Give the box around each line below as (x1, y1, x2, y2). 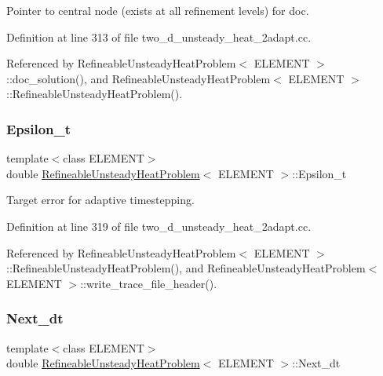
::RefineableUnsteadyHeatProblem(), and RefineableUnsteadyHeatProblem (6, 260, 366, 276)
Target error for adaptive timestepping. (6, 192, 195, 208)
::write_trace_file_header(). (80, 275, 217, 291)
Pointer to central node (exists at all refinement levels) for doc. (6, 2, 309, 18)
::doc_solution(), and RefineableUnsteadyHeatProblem (6, 70, 271, 86)
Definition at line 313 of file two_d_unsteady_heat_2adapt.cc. (6, 28, 312, 45)
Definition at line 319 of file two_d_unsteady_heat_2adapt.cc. (6, 217, 312, 234)
